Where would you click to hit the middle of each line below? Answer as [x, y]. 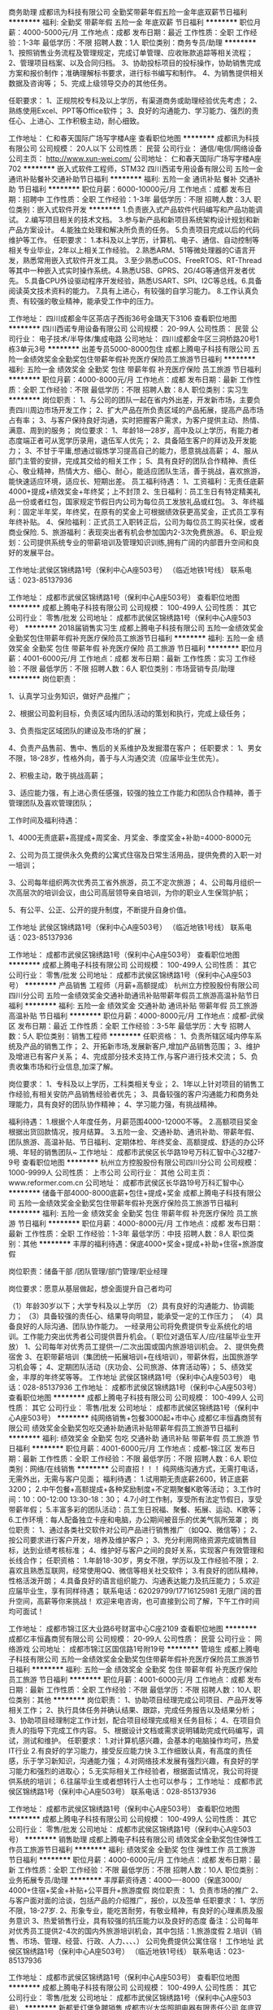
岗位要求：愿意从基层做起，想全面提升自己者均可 [90, 1288]
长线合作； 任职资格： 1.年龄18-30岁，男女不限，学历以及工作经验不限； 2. [134, 1560]
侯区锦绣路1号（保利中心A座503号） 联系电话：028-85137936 [113, 1791]
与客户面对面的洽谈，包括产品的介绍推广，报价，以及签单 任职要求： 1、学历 [136, 1900]
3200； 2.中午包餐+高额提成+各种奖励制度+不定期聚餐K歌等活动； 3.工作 [131, 1489]
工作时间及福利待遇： [44, 820]
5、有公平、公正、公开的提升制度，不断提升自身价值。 [100, 910]
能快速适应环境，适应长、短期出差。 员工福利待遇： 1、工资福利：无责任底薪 [136, 481]
